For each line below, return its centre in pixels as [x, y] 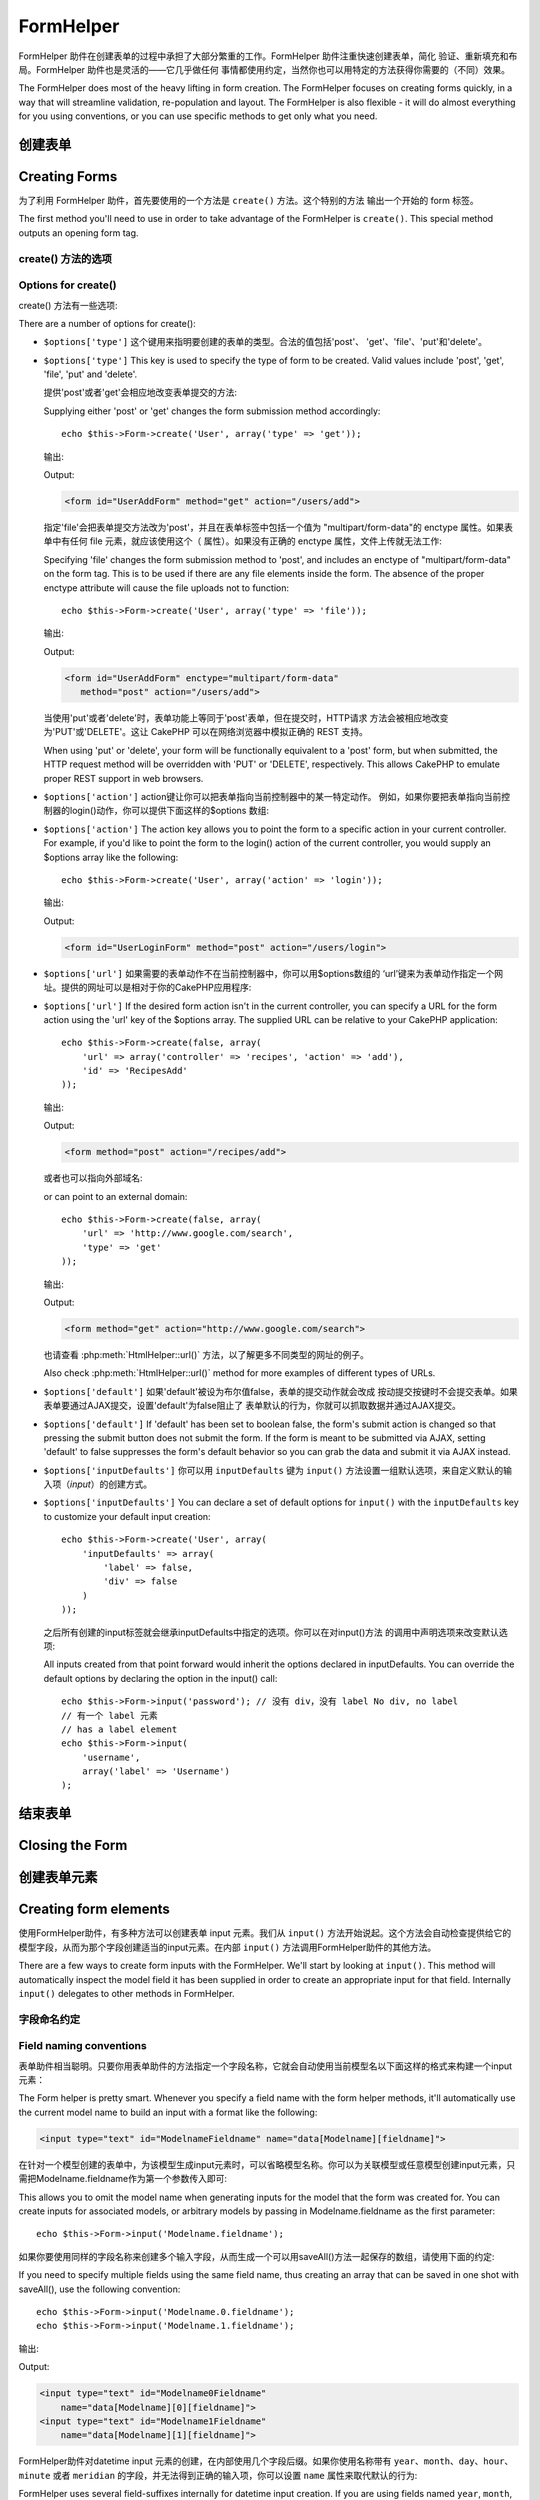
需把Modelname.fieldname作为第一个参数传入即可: [123, 2179]
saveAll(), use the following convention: [99, 2289]
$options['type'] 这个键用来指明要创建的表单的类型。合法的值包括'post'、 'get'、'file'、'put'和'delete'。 [265, 342]
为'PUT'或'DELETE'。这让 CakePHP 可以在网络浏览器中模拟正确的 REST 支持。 [206, 732]
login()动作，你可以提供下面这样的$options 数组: [169, 811]
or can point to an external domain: [115, 1196]
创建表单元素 [58, 1877]
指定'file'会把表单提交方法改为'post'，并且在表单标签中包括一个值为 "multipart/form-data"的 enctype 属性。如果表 [278, 527]
